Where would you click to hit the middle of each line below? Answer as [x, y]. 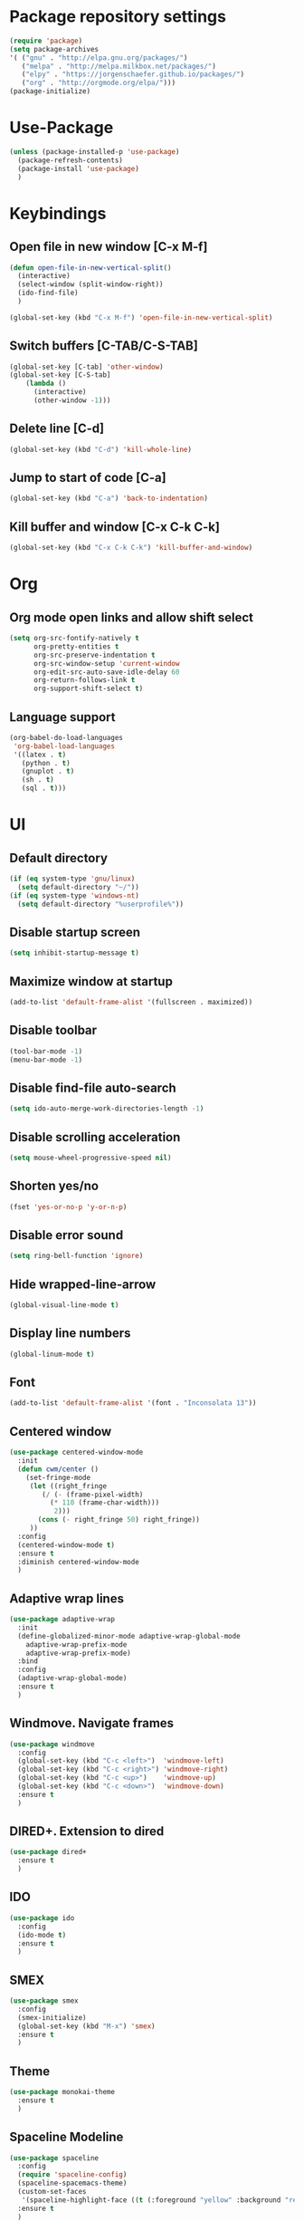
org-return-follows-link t [84, 680]
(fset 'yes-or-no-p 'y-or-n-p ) [68, 1207]
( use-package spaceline [54, 2158]
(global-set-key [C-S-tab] [60, 375]
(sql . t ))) [44, 788]
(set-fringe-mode [58, 1477]
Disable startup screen [75, 932]
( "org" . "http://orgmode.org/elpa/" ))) [99, 83]
